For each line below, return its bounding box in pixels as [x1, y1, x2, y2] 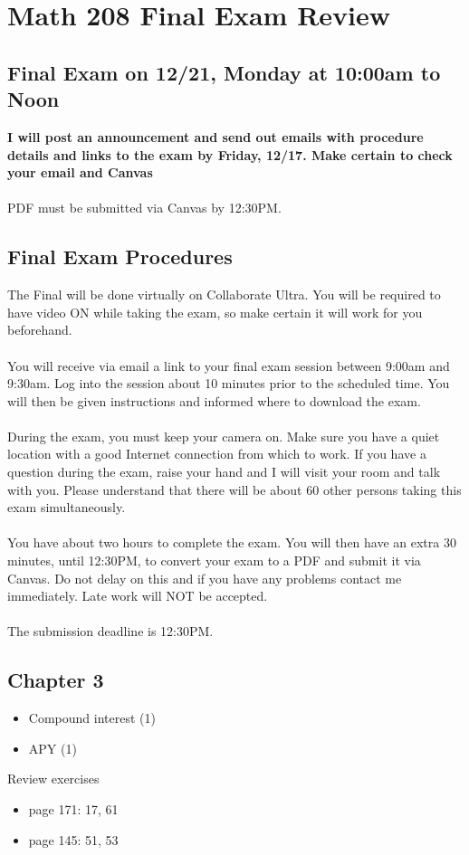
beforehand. [7, 320, 72, 339]
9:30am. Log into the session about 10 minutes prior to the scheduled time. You [7, 374, 450, 393]
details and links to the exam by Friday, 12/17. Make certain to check [7, 145, 453, 164]
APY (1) [28, 738, 77, 757]
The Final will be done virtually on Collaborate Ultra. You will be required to [7, 285, 441, 304]
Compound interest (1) [28, 708, 156, 727]
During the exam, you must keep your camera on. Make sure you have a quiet [7, 426, 440, 445]
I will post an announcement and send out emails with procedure [7, 127, 424, 146]
